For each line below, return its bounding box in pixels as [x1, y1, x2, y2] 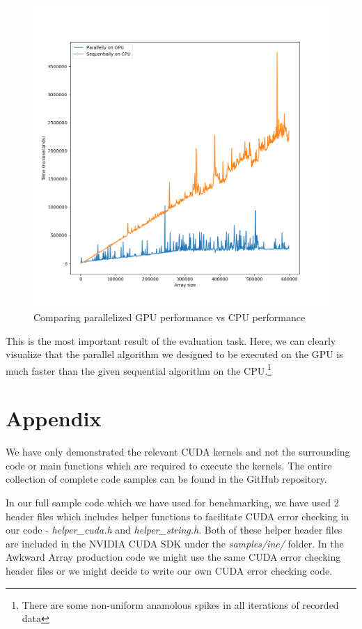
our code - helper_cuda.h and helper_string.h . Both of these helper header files [6, 522, 343, 537]
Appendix [6, 404, 102, 433]
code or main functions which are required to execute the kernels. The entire [6, 458, 332, 472]
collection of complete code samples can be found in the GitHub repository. [6, 472, 327, 486]
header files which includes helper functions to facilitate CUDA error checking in [6, 508, 349, 523]
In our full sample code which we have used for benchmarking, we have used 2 [6, 495, 339, 509]
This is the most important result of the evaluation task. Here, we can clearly [6, 333, 336, 348]
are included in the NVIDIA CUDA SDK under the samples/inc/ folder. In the [6, 536, 344, 550]
